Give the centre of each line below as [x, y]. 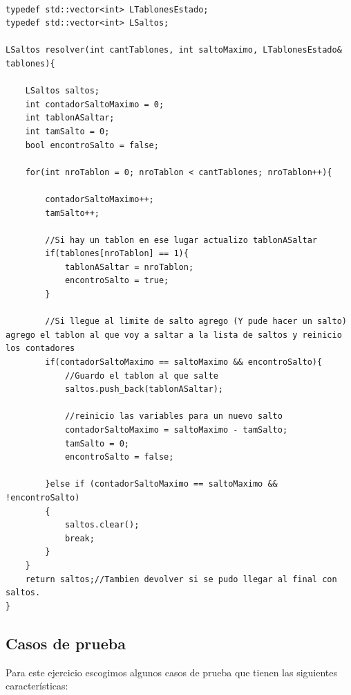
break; [79, 538]
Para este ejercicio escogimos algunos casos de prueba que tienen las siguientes [172, 672]
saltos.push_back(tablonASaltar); [144, 389]
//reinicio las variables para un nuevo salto [173, 416]
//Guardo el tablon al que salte [141, 376]
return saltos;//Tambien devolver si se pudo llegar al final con [181, 579]
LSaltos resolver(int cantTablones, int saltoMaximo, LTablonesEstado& [174, 50]
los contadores [40, 349]
